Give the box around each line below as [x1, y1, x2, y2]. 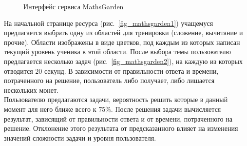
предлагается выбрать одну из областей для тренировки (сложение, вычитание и [4, 27, 243, 38]
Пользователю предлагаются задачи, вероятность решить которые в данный [4, 94, 228, 104]
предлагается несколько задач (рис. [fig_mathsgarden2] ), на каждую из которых [4, 56, 243, 66]
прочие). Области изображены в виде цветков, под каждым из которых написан [4, 37, 240, 47]
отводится [4, 65, 33, 76]
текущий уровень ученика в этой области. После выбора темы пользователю [4, 46, 231, 57]
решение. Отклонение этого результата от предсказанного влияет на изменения [4, 123, 238, 133]
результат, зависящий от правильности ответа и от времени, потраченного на [4, 113, 232, 124]
